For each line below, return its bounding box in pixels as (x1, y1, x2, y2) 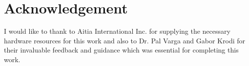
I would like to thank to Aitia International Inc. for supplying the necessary (4, 26, 230, 36)
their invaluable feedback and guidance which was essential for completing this (4, 45, 239, 55)
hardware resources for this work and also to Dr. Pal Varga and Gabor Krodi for (4, 35, 245, 45)
